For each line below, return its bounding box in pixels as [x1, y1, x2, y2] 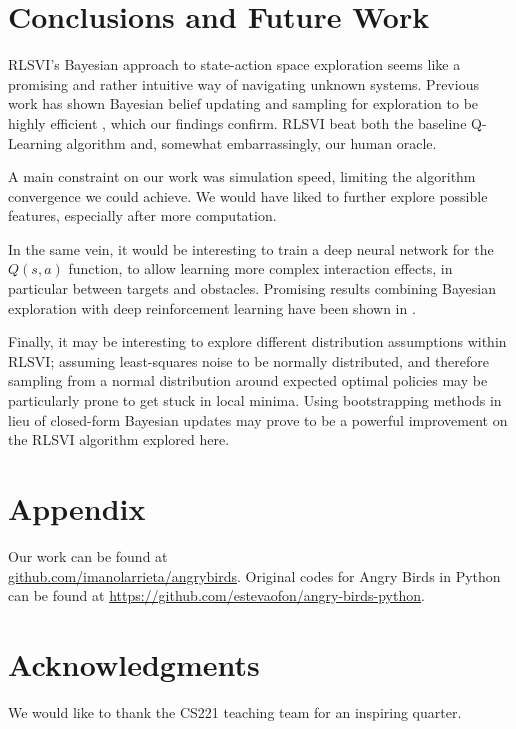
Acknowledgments [8, 643, 260, 684]
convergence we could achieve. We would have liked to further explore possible [8, 185, 488, 206]
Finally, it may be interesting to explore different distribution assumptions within [8, 331, 507, 352]
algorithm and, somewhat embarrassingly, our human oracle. [66, 132, 437, 153]
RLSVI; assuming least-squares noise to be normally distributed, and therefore [8, 350, 490, 371]
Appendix [8, 488, 146, 528]
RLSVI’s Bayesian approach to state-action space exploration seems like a [8, 54, 461, 75]
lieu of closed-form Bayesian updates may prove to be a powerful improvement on [8, 409, 508, 430]
